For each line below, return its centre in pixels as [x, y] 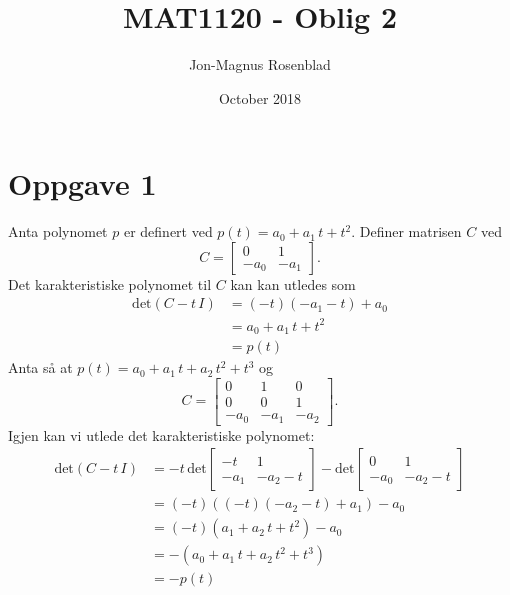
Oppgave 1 [82, 183]
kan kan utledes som [293, 283]
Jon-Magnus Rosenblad [260, 64]
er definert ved [168, 231]
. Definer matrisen [406, 231]
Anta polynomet [58, 231]
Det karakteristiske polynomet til [110, 283]
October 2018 [260, 97]
